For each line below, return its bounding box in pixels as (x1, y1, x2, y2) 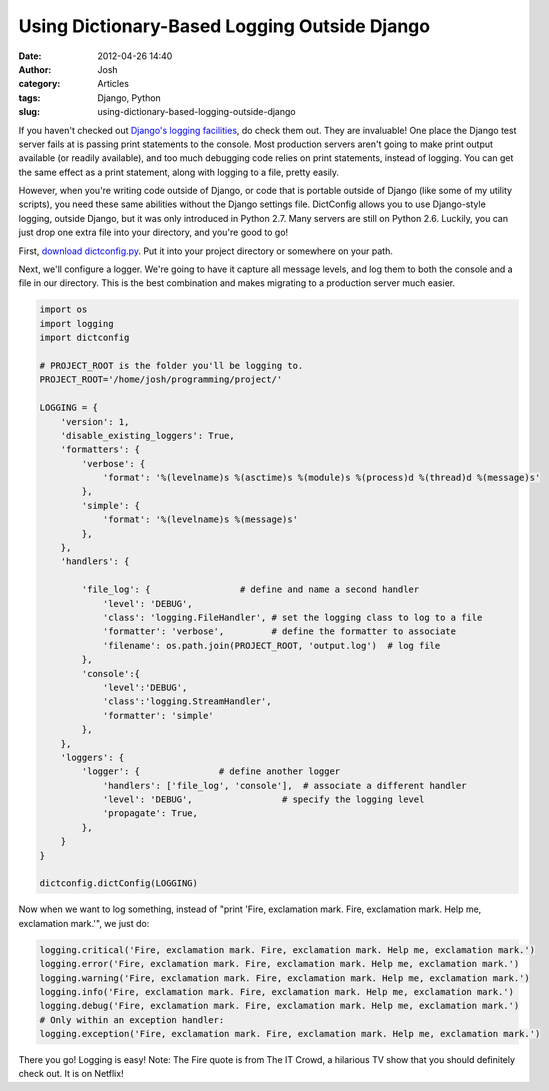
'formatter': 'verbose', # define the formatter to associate (102, 626, 457, 637)
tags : (18, 91, 41, 104)
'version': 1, (60, 416, 130, 427)
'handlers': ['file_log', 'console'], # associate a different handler (102, 780, 467, 791)
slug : (18, 106, 40, 118)
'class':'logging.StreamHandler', (102, 696, 272, 707)
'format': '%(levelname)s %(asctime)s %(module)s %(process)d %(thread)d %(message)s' (102, 472, 541, 484)
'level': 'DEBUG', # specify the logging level (102, 794, 425, 805)
